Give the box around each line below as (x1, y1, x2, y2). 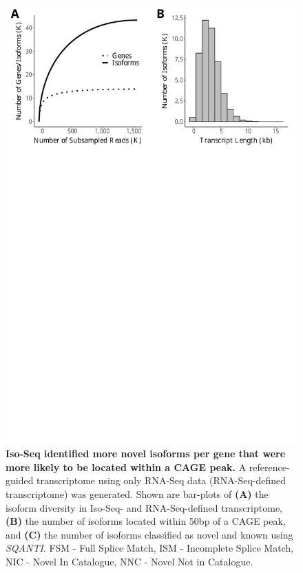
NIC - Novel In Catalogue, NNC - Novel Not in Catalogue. (6, 554, 253, 568)
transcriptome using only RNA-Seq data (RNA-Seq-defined (36, 473, 286, 488)
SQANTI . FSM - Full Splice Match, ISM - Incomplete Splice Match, (6, 541, 294, 555)
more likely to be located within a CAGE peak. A (6, 459, 247, 474)
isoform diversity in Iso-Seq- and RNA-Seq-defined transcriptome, (6, 500, 282, 514)
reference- (249, 459, 290, 474)
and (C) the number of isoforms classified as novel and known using (6, 527, 293, 541)
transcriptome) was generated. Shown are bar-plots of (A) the (6, 486, 269, 501)
